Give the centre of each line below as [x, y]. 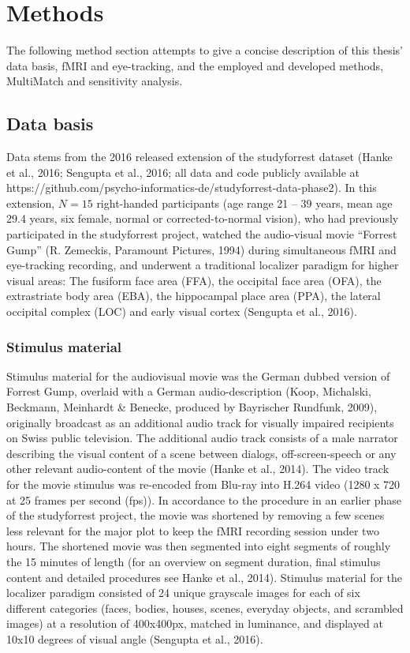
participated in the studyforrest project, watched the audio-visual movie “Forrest [202, 234]
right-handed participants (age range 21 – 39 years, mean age [244, 203]
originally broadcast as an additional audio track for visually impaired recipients [200, 422]
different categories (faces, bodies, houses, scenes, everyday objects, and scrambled [205, 608]
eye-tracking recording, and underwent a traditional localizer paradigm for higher [203, 265]
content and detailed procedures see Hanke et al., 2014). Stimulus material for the [205, 577]
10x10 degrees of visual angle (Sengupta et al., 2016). [135, 638]
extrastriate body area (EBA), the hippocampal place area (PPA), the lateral [194, 296]
